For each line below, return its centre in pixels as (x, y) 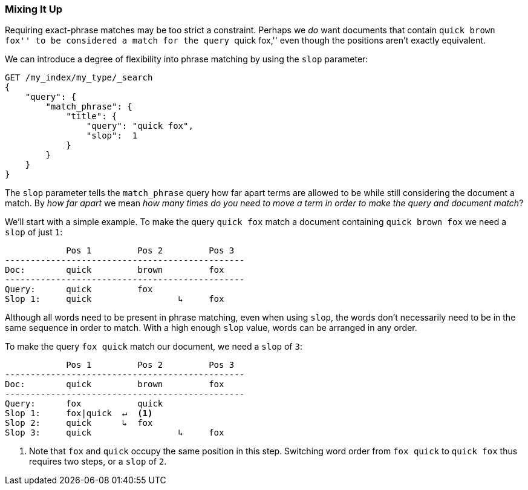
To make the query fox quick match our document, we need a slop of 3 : (154, 347)
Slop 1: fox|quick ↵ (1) (79, 413)
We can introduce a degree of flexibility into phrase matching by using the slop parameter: (187, 59)
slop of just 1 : (34, 232)
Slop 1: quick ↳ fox (115, 299)
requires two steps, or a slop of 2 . (98, 462)
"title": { (92, 116)
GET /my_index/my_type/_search (79, 78)
